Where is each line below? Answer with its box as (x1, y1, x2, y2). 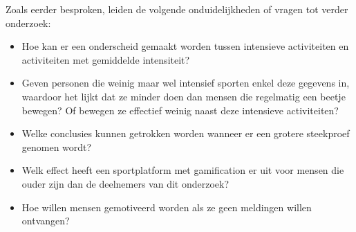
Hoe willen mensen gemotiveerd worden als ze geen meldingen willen (21, 199, 312, 214)
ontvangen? (21, 213, 70, 228)
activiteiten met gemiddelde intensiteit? (21, 52, 190, 66)
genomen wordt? (21, 139, 92, 154)
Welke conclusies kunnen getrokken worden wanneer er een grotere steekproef (21, 126, 350, 141)
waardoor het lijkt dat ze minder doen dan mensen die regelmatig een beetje (21, 89, 346, 103)
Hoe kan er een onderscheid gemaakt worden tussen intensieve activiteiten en (21, 39, 349, 53)
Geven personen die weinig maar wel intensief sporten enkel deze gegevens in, (21, 75, 350, 90)
